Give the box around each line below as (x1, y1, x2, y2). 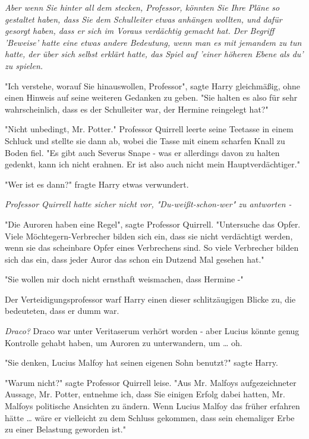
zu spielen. (5, 59, 43, 71)
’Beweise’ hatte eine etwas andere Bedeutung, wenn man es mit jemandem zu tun (5, 36, 302, 48)
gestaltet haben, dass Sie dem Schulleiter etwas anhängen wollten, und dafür (5, 13, 282, 25)
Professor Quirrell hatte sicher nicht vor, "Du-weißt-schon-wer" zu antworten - (5, 198, 292, 210)
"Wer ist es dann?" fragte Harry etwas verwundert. (5, 178, 189, 190)
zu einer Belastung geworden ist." (5, 423, 126, 435)
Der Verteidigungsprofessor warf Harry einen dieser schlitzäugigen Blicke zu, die (5, 292, 296, 305)
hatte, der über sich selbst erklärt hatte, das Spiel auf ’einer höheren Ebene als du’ (5, 48, 304, 60)
